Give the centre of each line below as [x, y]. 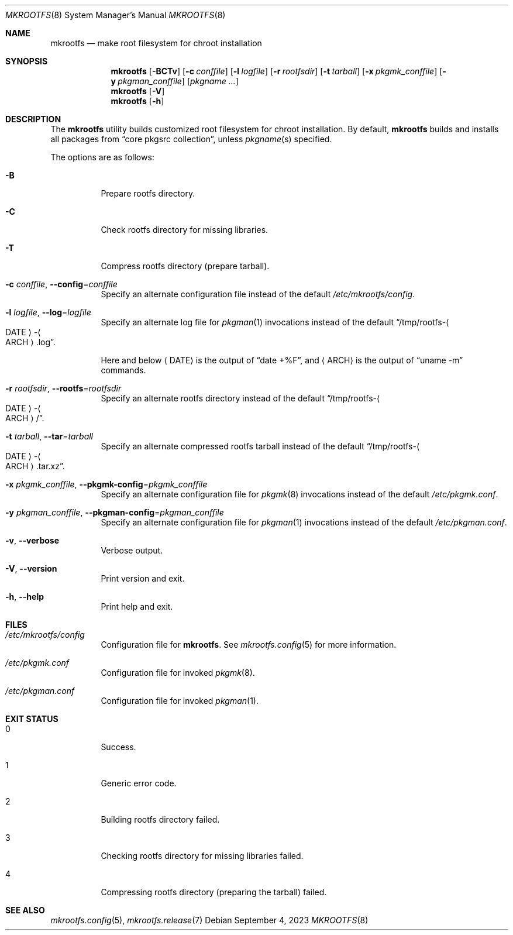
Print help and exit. [137, 606]
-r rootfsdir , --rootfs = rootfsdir [63, 388]
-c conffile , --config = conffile [61, 284]
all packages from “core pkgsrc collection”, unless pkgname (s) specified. [191, 139]
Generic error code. [139, 783]
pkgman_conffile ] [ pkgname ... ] [178, 81]
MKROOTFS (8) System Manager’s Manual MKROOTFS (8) [116, 15]
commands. [123, 370]
